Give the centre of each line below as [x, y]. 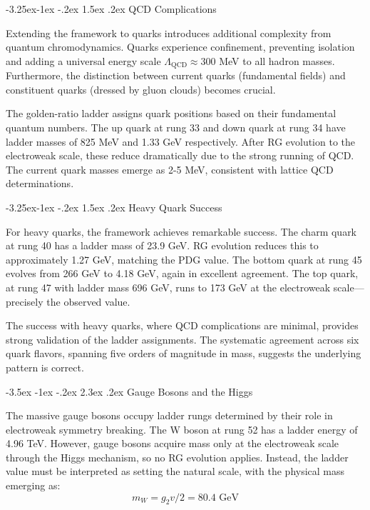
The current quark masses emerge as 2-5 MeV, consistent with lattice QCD [170, 169]
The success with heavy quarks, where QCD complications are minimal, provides [182, 325]
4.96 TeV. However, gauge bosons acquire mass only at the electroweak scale [173, 443]
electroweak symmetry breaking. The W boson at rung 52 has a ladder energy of [182, 429]
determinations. [40, 183]
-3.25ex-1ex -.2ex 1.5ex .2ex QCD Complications [111, 9]
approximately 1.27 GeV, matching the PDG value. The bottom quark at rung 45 [184, 259]
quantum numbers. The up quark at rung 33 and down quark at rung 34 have [176, 127]
